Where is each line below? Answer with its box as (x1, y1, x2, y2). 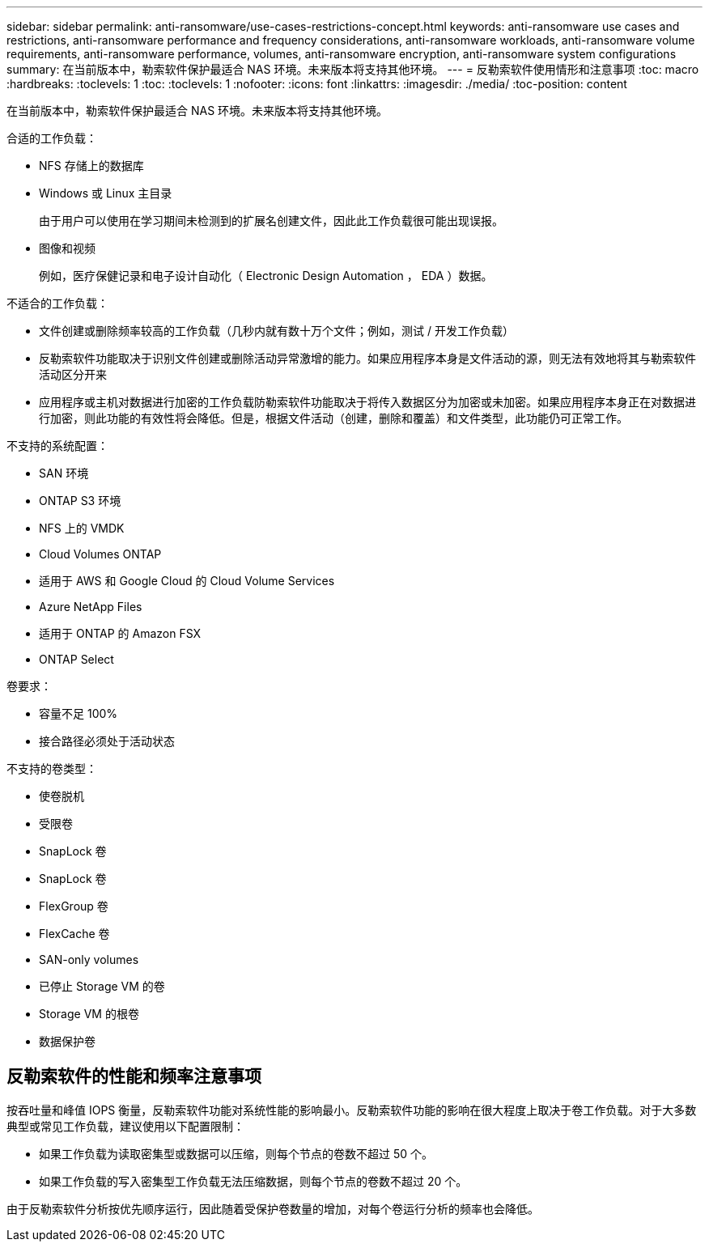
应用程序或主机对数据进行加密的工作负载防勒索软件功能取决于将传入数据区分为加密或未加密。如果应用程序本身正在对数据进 (39, 395, 696, 409)
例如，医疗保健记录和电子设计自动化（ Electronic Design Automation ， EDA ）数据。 (39, 269, 493, 282)
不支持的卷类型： (6, 762, 97, 775)
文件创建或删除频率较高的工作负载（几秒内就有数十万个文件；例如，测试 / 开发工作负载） (39, 324, 514, 337)
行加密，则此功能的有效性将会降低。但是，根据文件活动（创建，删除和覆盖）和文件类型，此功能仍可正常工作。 (39, 411, 628, 425)
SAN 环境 (39, 466, 89, 480)
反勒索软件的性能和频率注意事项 (6, 1066, 261, 1087)
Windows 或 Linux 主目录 (39, 186, 172, 200)
